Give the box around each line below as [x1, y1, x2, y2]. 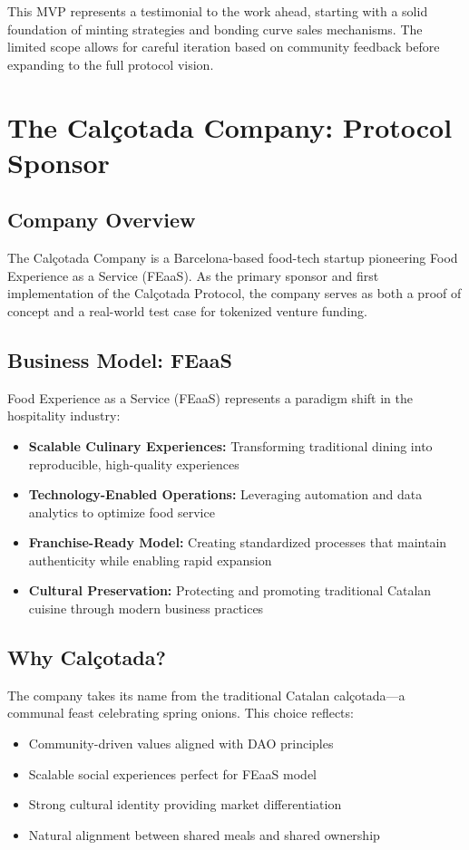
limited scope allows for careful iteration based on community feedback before [7, 37, 440, 56]
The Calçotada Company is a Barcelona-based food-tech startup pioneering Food [7, 248, 458, 267]
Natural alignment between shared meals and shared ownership [28, 825, 380, 844]
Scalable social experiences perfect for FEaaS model [28, 764, 318, 783]
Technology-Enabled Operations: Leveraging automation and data [28, 485, 423, 504]
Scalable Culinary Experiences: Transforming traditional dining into [28, 436, 433, 455]
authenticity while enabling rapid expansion [28, 550, 272, 569]
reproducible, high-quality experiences [28, 454, 239, 473]
